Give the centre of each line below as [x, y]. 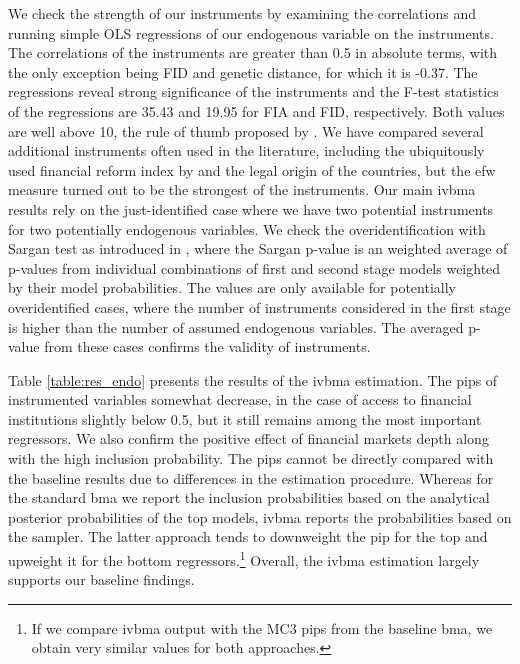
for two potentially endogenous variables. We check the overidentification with [247, 228]
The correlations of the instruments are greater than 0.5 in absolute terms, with [253, 52]
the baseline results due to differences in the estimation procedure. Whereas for [251, 477]
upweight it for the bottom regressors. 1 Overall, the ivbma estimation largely [244, 558]
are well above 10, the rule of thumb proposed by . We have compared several [246, 130]
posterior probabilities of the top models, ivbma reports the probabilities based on [260, 516]
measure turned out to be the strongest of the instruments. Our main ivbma [242, 189]
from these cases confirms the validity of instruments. [207, 346]
